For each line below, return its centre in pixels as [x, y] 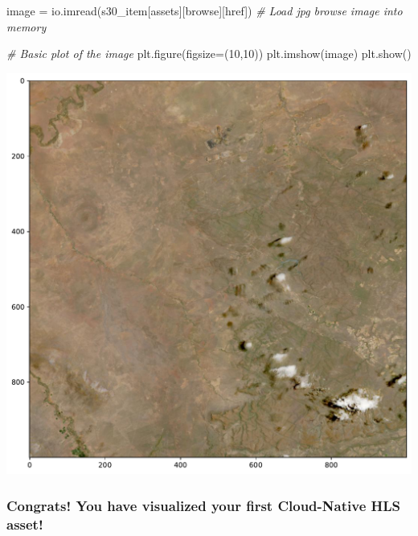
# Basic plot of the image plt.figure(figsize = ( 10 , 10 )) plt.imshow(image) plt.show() [209, 54]
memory [27, 26]
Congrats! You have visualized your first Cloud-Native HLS [204, 505]
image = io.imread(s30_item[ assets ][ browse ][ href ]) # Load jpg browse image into [205, 10]
